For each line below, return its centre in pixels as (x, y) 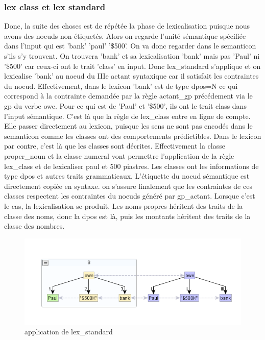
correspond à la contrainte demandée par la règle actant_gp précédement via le (128, 96)
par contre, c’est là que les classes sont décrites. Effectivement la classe (115, 146)
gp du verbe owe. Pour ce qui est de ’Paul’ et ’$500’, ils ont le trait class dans (125, 105)
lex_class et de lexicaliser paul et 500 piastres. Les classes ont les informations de (131, 166)
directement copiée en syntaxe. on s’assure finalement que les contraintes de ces (128, 186)
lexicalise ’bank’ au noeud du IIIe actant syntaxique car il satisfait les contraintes (131, 76)
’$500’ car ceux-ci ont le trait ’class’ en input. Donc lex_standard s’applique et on (132, 66)
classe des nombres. (34, 226)
